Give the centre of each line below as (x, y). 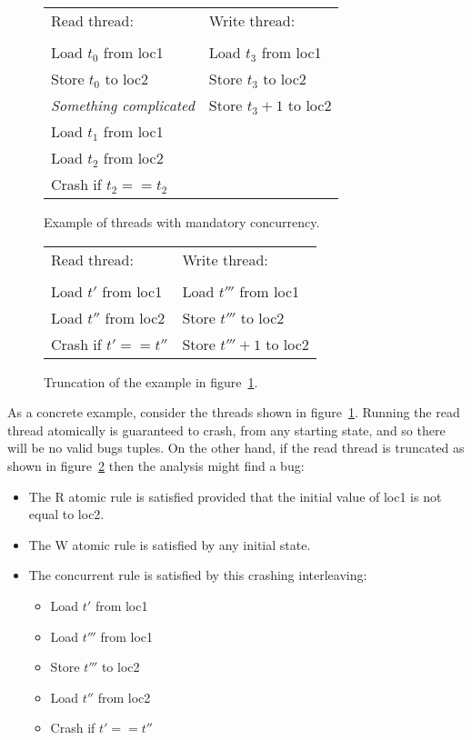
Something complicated (123, 105)
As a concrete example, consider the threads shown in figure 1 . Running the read (234, 412)
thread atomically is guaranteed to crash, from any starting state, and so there (226, 430)
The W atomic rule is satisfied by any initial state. (170, 544)
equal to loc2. (66, 514)
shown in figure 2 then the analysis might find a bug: (156, 465)
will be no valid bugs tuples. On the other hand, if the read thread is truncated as (236, 448)
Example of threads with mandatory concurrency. (182, 222)
